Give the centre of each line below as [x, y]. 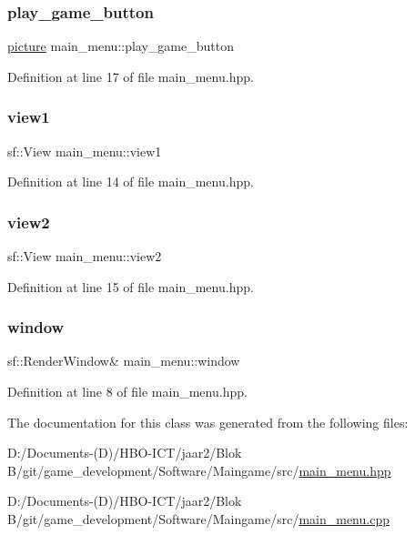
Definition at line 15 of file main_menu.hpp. [131, 286]
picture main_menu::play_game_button [121, 46]
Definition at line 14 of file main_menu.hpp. [131, 182]
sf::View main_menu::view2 [85, 256]
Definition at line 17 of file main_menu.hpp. [131, 76]
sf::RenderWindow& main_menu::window [124, 361]
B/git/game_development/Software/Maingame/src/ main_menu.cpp [198, 519]
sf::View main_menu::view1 [85, 151]
